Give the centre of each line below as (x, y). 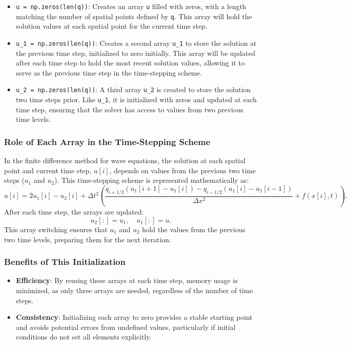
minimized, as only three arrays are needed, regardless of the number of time (134, 290)
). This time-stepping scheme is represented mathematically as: (151, 180)
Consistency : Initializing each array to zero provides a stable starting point (134, 317)
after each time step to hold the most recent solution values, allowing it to (130, 63)
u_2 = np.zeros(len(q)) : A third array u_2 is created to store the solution (133, 89)
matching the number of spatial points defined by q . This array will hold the (134, 16)
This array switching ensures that (56, 229)
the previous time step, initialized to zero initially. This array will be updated (136, 53)
